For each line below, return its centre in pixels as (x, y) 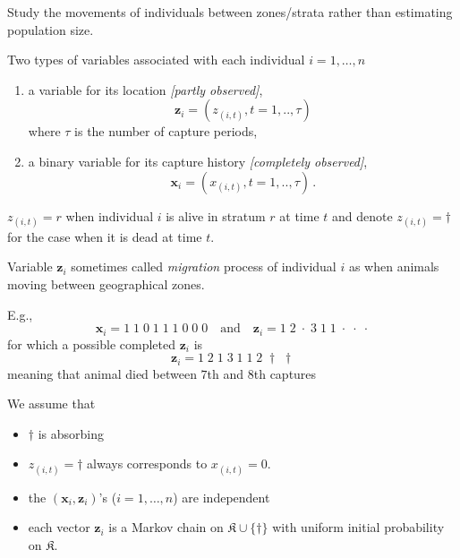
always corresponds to (147, 464)
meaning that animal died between (102, 373)
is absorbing (71, 433)
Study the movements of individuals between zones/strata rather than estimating (230, 12)
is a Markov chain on (166, 527)
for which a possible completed (92, 343)
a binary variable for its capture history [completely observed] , (198, 161)
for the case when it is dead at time (105, 236)
